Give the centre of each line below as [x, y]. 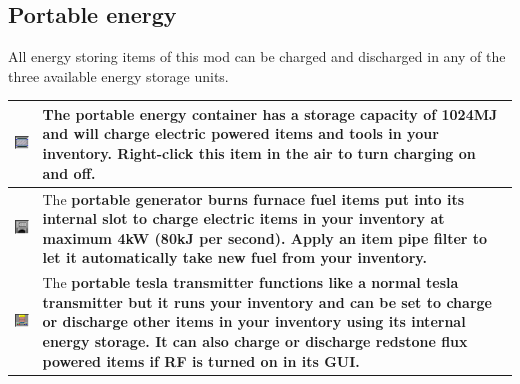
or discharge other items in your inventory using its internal [254, 321]
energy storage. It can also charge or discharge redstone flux [255, 340]
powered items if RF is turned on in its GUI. [201, 360]
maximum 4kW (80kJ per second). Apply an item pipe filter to [265, 237]
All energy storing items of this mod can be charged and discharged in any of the [257, 56]
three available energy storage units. [118, 75]
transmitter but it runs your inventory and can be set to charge [267, 301]
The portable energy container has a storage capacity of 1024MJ [270, 113]
